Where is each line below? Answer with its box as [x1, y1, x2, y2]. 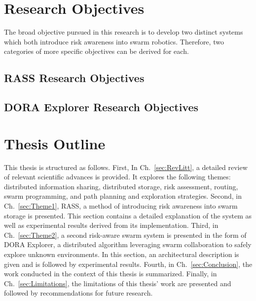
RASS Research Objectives [4, 70, 145, 86]
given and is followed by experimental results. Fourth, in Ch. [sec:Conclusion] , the [4, 258, 253, 269]
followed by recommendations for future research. [4, 288, 153, 298]
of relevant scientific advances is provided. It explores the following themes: [4, 172, 231, 182]
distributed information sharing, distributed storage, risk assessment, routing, [4, 181, 238, 191]
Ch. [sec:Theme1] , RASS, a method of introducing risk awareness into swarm [4, 200, 238, 211]
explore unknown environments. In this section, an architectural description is [4, 249, 239, 259]
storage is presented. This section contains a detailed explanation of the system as [4, 210, 252, 220]
